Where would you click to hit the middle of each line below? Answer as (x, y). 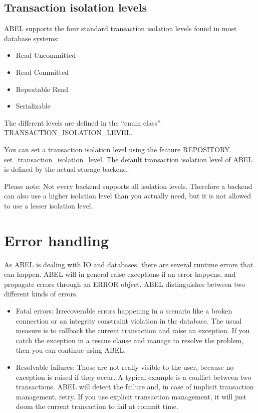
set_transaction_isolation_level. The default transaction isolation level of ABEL (128, 159)
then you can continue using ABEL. (71, 350)
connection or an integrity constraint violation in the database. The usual (129, 320)
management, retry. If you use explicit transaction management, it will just (131, 396)
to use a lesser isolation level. (49, 205)
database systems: (32, 38)
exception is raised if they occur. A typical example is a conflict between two (134, 377)
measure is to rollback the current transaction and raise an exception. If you (133, 330)
